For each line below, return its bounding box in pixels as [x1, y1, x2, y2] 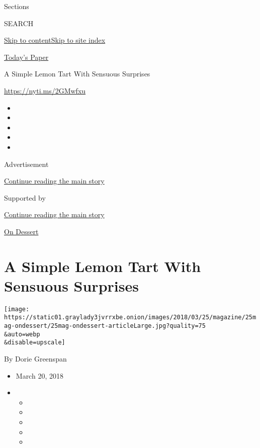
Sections [4, 1, 29, 11]
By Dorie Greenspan [4, 353, 67, 364]
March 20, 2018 [16, 370, 63, 381]
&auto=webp [4, 330, 40, 338]
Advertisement [4, 158, 49, 169]
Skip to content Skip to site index [4, 35, 106, 45]
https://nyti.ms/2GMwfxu [4, 85, 86, 96]
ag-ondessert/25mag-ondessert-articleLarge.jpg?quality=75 [4, 322, 206, 330]
